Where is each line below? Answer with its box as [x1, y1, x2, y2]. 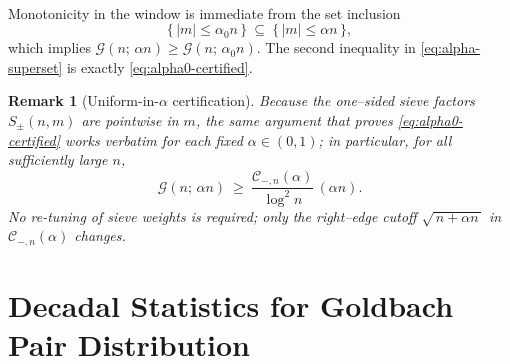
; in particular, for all [318, 129, 452, 150]
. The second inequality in [256, 37, 416, 58]
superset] [8, 56, 63, 77]
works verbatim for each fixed [65, 129, 243, 150]
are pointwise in [81, 109, 179, 130]
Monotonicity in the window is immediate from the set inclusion [8, 2, 401, 23]
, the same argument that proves [195, 109, 393, 130]
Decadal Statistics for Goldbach [8, 284, 454, 325]
